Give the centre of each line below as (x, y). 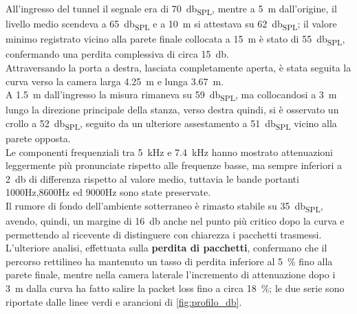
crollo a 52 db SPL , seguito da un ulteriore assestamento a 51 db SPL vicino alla (171, 124)
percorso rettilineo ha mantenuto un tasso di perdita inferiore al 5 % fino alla (169, 261)
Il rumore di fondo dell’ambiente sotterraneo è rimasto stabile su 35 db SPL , (164, 206)
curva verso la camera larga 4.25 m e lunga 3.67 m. (115, 81)
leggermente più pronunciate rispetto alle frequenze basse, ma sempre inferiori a (174, 165)
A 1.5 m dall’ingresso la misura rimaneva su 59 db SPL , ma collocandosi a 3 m (171, 95)
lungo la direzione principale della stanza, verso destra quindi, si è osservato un (172, 110)
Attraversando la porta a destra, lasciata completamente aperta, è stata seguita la (178, 67)
